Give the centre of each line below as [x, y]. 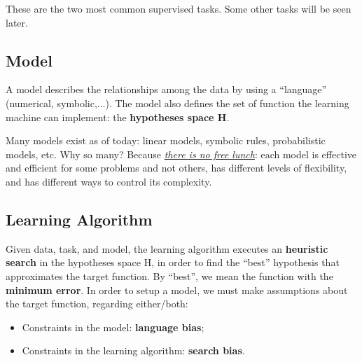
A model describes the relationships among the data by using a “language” [166, 89]
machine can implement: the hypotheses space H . [118, 117]
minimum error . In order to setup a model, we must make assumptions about [177, 290]
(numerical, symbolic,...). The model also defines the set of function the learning [177, 103]
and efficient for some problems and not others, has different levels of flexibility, [176, 168]
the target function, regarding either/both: [97, 304]
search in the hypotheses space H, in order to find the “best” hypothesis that [173, 262]
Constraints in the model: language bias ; [113, 327]
